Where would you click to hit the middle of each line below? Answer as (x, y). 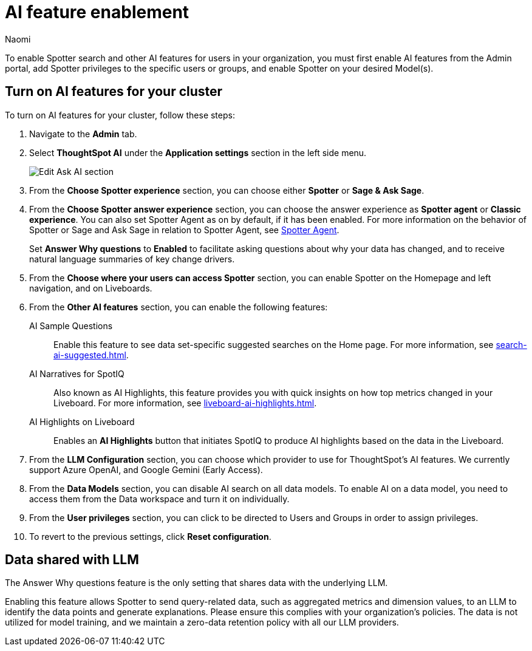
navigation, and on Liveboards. (91, 288)
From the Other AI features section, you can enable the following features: (179, 307)
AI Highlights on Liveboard (82, 421)
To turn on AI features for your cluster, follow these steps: (120, 115)
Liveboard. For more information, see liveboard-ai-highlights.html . (185, 403)
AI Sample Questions (71, 325)
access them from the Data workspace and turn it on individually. (159, 499)
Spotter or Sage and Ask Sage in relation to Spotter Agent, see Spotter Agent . (184, 230)
